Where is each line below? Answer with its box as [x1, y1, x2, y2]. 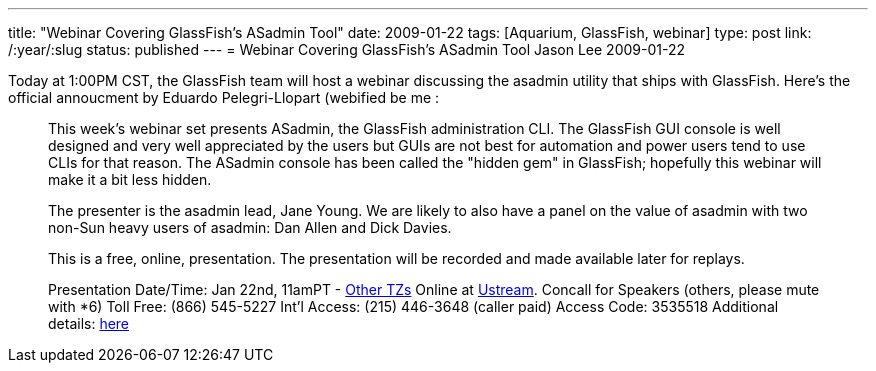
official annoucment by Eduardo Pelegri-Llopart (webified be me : [8, 89, 440, 106]
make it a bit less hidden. [48, 171, 212, 188]
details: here [48, 315, 130, 332]
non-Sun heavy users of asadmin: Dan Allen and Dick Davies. [48, 219, 452, 236]
